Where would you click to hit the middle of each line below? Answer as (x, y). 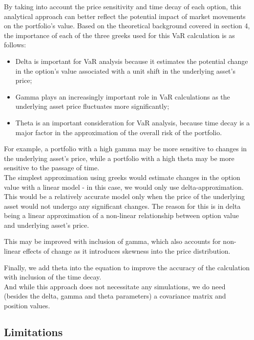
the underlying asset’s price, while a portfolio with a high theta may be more (119, 158)
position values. (27, 306)
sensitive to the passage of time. (52, 168)
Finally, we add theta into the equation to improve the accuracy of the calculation (127, 267)
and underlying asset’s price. (47, 225)
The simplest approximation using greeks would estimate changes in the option (122, 177)
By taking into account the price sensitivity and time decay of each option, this (123, 6)
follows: (15, 45)
